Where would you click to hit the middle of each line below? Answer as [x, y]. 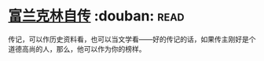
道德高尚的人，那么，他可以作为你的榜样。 [77, 48]
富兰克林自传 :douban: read [96, 16]
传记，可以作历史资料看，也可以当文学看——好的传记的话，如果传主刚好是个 [132, 39]
